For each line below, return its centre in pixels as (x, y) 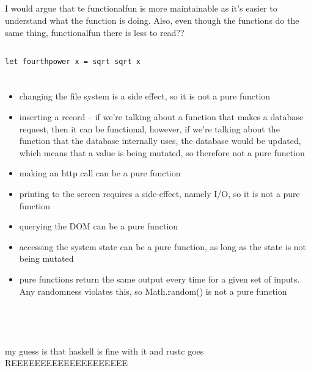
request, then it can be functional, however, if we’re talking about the (149, 128)
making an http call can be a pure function (100, 173)
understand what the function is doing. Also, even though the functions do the (152, 20)
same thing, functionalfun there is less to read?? (95, 32)
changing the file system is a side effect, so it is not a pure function (145, 96)
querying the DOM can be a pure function (99, 226)
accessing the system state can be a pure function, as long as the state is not (163, 246)
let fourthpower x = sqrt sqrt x (73, 61)
